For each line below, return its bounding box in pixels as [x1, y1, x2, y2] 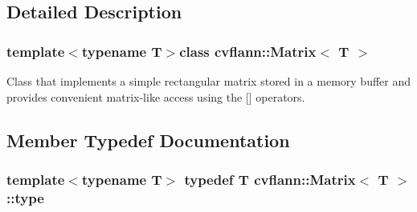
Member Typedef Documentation [6, 127, 290, 152]
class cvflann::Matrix [179, 41, 317, 61]
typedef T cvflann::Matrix [184, 169, 356, 189]
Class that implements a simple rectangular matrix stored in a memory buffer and [6, 73, 411, 89]
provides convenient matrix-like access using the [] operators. [6, 88, 305, 105]
